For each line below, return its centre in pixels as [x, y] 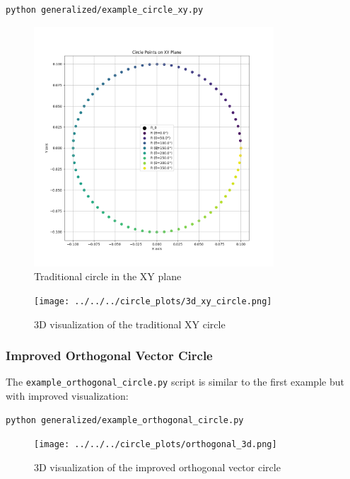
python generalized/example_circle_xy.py [105, 10]
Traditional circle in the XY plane [108, 276]
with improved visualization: [67, 396]
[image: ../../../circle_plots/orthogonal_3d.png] [156, 445]
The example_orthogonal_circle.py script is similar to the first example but [175, 382]
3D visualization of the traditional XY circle [130, 324]
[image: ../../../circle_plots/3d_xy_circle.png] [153, 301]
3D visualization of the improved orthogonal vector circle [157, 467]
